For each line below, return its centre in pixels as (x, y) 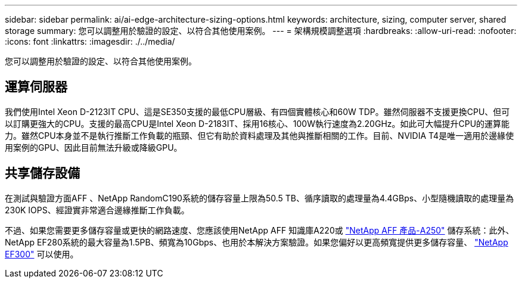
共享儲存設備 (42, 173)
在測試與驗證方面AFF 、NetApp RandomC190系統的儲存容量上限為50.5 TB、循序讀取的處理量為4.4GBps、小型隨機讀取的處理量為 (260, 198)
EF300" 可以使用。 (42, 254)
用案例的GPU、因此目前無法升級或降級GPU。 (94, 147)
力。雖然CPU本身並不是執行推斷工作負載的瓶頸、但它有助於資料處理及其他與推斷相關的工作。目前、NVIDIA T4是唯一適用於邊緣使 (260, 135)
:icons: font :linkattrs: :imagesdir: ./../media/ (90, 41)
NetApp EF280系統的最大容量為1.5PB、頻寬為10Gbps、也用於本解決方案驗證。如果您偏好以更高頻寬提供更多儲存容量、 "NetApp (257, 242)
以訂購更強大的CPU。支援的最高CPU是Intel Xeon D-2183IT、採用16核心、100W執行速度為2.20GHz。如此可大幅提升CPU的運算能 (257, 123)
